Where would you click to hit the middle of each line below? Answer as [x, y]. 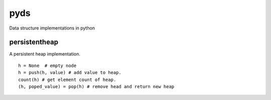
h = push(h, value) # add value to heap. [70, 73]
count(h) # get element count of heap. [67, 79]
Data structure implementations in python [52, 28]
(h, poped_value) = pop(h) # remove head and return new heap [96, 87]
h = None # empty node [47, 65]
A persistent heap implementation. [45, 54]
